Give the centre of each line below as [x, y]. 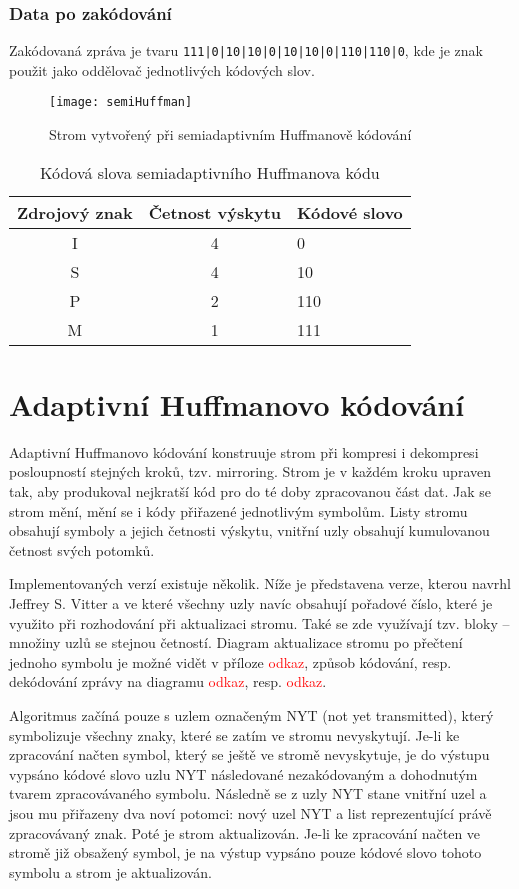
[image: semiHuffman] [121, 102]
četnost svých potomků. [82, 549]
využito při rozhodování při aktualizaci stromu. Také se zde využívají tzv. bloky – [259, 622]
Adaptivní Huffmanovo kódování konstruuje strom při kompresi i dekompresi [244, 451]
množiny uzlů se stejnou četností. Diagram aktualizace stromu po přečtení [236, 642]
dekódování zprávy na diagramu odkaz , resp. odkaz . [168, 681]
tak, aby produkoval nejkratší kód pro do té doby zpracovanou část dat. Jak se [250, 491]
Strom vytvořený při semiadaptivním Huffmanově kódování [230, 134]
